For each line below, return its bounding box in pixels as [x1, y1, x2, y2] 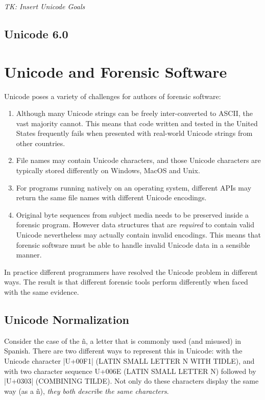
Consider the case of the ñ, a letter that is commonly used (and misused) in [4, 335, 242, 346]
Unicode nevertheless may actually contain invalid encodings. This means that [16, 229, 261, 240]
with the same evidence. [4, 287, 79, 297]
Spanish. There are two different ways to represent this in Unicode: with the [4, 345, 243, 356]
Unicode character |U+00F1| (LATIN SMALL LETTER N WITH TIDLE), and [4, 355, 255, 366]
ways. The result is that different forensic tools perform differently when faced [4, 276, 248, 287]
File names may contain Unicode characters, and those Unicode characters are [16, 155, 261, 166]
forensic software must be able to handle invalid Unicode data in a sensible [16, 239, 250, 250]
